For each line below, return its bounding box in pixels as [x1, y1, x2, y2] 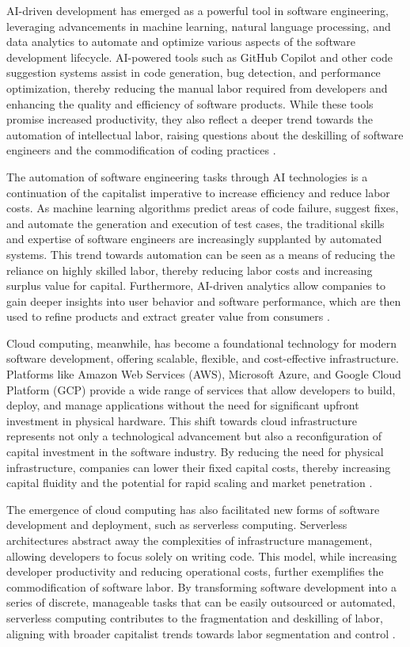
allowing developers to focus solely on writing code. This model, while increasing [6, 547, 397, 564]
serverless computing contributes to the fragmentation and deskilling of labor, [6, 609, 383, 626]
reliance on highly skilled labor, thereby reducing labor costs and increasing [6, 261, 373, 278]
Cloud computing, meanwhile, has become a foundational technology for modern [6, 334, 397, 351]
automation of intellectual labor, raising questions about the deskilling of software [6, 126, 404, 143]
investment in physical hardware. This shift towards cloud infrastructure [6, 412, 357, 428]
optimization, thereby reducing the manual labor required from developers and [6, 79, 388, 96]
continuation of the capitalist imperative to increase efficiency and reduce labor [6, 184, 390, 200]
